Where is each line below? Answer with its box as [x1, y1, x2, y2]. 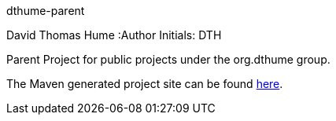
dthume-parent [6, 4, 85, 17]
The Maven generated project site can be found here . [6, 77, 283, 90]
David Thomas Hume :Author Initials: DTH [6, 28, 222, 42]
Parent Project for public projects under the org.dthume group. [6, 53, 330, 66]
